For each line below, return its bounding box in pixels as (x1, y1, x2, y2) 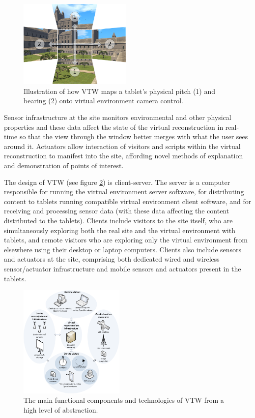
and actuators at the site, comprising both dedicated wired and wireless (4, 254, 220, 264)
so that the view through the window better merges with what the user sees (19, 131, 248, 142)
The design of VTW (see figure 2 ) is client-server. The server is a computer (4, 177, 230, 187)
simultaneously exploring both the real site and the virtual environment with (4, 225, 235, 235)
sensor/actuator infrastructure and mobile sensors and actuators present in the (4, 263, 241, 273)
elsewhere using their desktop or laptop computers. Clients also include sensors (4, 244, 242, 254)
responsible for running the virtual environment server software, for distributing (4, 186, 244, 197)
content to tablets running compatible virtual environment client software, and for (4, 196, 252, 206)
